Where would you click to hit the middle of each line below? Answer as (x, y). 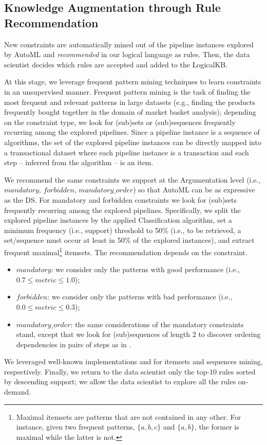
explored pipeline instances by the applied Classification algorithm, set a (118, 220)
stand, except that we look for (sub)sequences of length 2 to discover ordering (138, 334)
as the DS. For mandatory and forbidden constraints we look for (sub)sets (120, 199)
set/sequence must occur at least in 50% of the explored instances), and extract (129, 240)
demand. (18, 392)
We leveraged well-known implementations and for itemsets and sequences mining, (133, 361)
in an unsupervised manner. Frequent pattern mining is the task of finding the (127, 91)
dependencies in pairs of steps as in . (74, 344)
